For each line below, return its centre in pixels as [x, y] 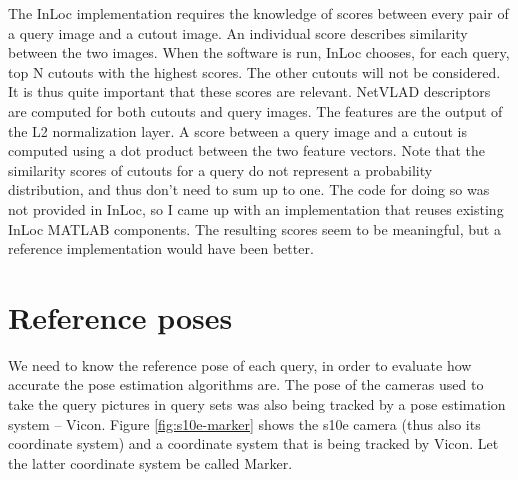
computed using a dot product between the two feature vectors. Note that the [247, 150]
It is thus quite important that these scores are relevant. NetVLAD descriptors [249, 91]
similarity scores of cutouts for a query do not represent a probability [220, 169]
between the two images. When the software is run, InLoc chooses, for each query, [259, 52]
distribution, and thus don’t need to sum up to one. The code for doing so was [249, 189]
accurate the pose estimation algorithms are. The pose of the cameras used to [246, 384]
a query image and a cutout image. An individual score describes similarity [238, 32]
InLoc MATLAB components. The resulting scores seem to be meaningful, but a [254, 228]
